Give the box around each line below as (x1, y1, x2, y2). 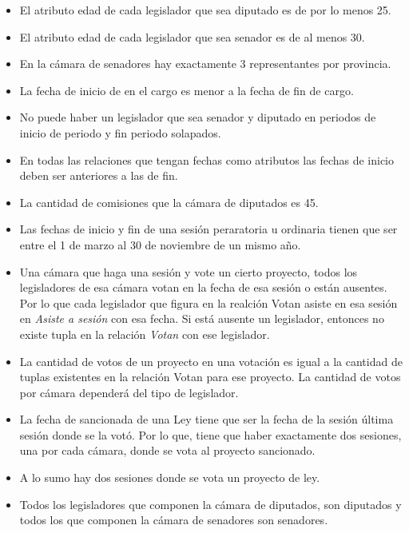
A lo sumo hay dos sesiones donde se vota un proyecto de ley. (19, 469, 320, 486)
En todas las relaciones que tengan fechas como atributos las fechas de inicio (19, 151, 395, 168)
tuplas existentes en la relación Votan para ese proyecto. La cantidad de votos (19, 368, 401, 385)
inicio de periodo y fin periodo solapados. (19, 124, 221, 141)
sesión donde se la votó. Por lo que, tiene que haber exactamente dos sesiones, (19, 426, 402, 443)
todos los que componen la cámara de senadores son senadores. (19, 511, 328, 528)
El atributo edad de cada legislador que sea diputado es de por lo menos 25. (19, 2, 391, 18)
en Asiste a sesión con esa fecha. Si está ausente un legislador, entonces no (19, 310, 384, 327)
